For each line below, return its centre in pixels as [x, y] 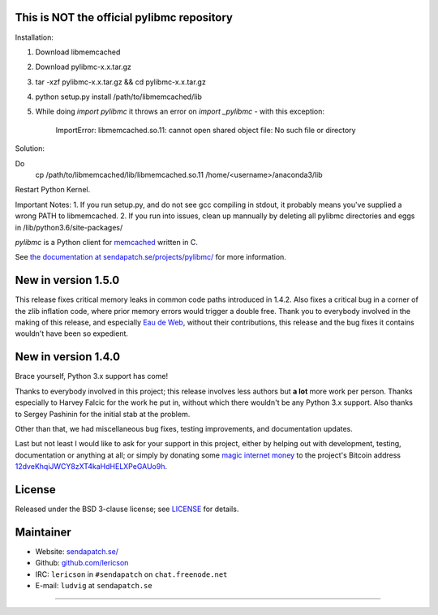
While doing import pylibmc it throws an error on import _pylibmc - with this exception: [180, 112]
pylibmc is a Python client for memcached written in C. [107, 242]
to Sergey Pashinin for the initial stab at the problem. [103, 414]
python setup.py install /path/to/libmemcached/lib [119, 97]
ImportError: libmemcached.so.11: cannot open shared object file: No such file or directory [206, 130]
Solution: [30, 148]
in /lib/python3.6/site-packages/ [69, 227]
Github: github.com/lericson [82, 563]
